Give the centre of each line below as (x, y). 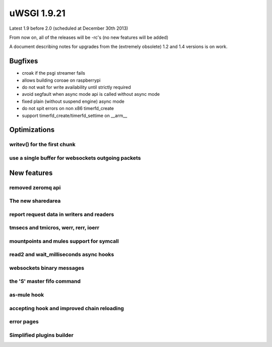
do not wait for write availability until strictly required (76, 87)
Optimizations (32, 130)
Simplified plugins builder (42, 335)
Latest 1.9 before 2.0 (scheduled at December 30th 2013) (69, 28)
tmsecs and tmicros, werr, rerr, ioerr (54, 228)
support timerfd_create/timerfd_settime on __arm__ (75, 115)
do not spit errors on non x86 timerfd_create (68, 108)
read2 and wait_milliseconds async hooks (62, 255)
